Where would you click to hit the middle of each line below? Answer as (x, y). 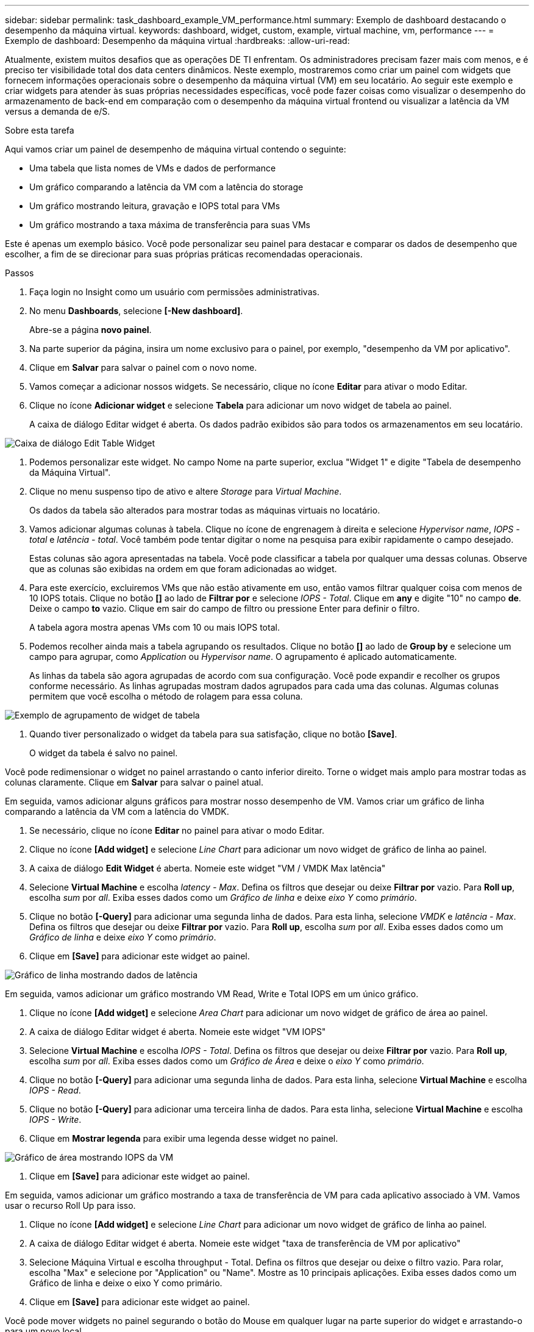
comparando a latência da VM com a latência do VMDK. (117, 811)
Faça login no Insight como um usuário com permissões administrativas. (174, 292)
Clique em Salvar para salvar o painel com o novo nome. (143, 367)
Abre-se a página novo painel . (91, 330)
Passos (20, 273)
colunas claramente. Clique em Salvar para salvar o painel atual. (134, 782)
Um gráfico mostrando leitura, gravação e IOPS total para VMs (155, 206)
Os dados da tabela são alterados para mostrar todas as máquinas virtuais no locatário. (205, 510)
